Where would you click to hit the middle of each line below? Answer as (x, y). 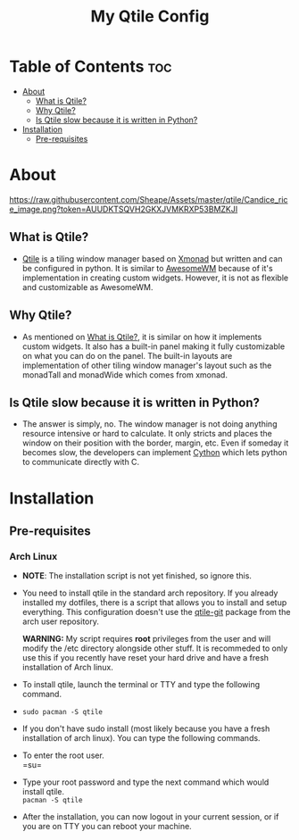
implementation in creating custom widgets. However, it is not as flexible (155, 278)
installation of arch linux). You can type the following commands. (141, 738)
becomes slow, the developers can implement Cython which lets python (154, 453)
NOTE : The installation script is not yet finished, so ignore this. (137, 576)
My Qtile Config (150, 17)
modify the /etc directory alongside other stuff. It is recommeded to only (155, 648)
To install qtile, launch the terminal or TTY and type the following (141, 685)
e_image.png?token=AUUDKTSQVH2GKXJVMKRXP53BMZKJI (124, 209)
